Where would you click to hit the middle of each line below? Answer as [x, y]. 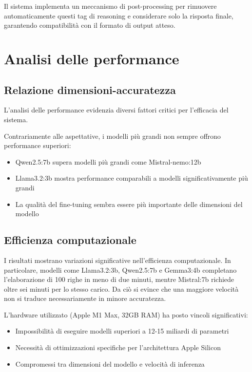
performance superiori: [38, 145]
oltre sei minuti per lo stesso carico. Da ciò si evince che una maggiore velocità [121, 288]
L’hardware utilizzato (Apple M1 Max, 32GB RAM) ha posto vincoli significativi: [126, 314]
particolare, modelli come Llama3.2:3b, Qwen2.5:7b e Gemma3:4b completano [120, 270]
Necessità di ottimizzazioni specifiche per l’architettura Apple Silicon [118, 347]
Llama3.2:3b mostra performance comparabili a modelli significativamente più [132, 178]
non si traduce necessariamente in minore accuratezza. [85, 298]
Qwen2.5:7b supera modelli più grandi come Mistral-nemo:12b [108, 161]
